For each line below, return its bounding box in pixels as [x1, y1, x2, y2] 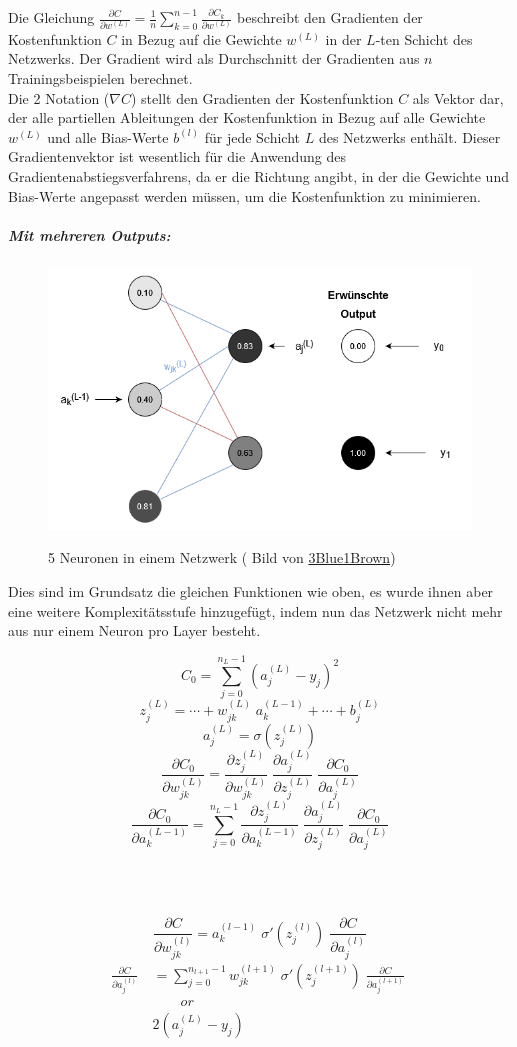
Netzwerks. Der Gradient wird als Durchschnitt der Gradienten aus [8, 48, 420, 69]
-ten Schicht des [375, 28, 473, 49]
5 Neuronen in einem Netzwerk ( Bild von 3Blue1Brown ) [48, 547, 396, 568]
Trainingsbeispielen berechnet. [8, 67, 193, 88]
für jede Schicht [204, 126, 301, 147]
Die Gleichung [8, 7, 95, 27]
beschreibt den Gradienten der [237, 7, 423, 27]
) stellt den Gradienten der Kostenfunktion [131, 87, 394, 108]
